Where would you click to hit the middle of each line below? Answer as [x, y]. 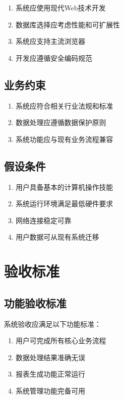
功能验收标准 [35, 303]
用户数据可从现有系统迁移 [57, 237]
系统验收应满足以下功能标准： [53, 324]
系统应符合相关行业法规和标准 [64, 105]
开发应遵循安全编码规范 [54, 58]
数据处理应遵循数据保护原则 [61, 122]
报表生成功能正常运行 [50, 374]
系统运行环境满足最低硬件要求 [64, 203]
